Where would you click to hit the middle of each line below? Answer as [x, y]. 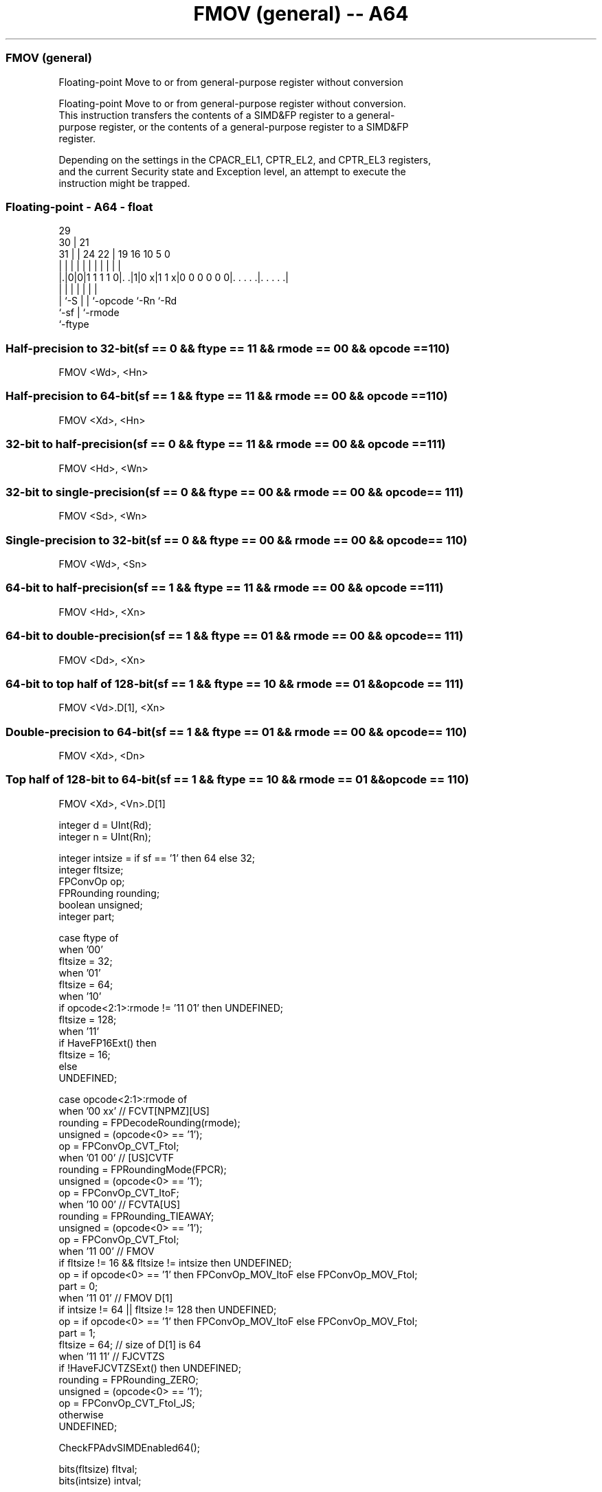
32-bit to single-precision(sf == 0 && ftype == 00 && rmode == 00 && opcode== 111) [235, 492]
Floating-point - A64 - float [79, 207]
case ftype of [89, 937]
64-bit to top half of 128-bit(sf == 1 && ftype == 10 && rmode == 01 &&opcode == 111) [235, 683]
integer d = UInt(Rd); [105, 825]
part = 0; [78, 1286]
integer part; [87, 916]
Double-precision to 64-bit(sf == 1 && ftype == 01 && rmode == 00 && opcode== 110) [236, 732]
